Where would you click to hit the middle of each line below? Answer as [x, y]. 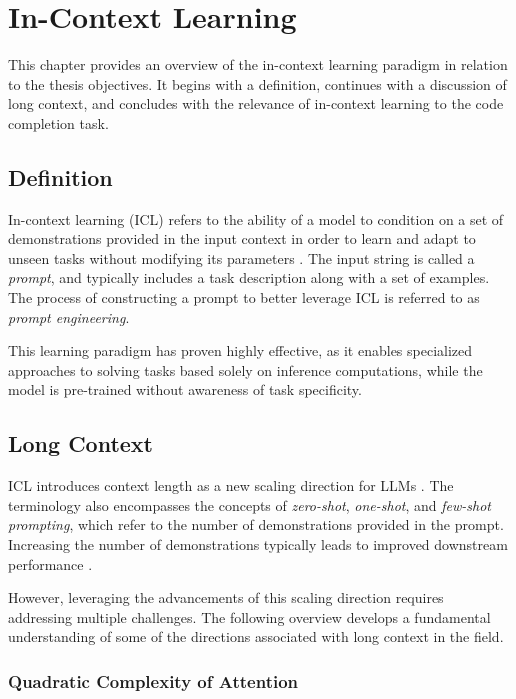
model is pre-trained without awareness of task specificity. [185, 389]
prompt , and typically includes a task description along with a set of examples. [249, 277]
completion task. [58, 122]
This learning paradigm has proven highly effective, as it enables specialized [240, 350]
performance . [50, 563]
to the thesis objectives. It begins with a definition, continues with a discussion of [257, 83]
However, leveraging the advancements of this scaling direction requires [226, 597]
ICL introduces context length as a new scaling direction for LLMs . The [231, 485]
